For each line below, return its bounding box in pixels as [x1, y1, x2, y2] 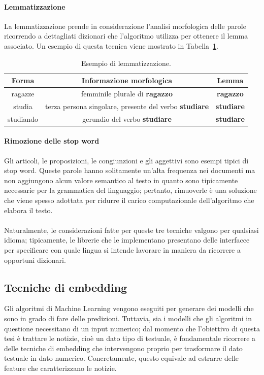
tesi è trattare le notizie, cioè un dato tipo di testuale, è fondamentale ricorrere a [4, 333, 256, 344]
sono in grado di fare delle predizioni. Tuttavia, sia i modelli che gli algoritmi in [4, 313, 252, 323]
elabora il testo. [4, 204, 53, 215]
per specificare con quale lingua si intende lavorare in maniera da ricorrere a [4, 244, 241, 255]
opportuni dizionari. [4, 254, 66, 265]
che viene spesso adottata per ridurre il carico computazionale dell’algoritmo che [4, 194, 254, 205]
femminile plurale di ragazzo [81, 88, 173, 99]
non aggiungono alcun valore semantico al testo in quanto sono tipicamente [4, 175, 238, 185]
